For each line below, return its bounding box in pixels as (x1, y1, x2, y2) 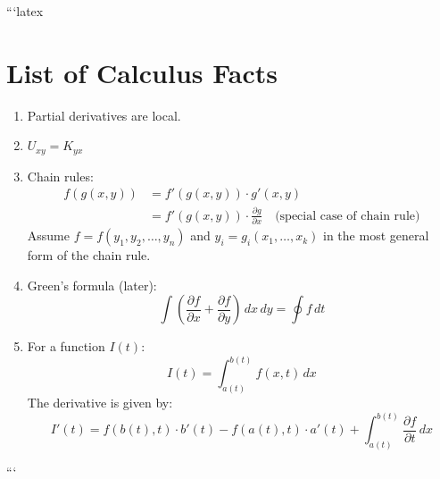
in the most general (323, 226, 429, 245)
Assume (27, 226, 70, 245)
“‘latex (6, 2, 44, 20)
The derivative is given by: (27, 393, 173, 412)
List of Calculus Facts (6, 54, 278, 90)
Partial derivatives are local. (27, 105, 181, 124)
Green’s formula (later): (27, 275, 157, 294)
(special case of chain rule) (275, 209, 420, 223)
